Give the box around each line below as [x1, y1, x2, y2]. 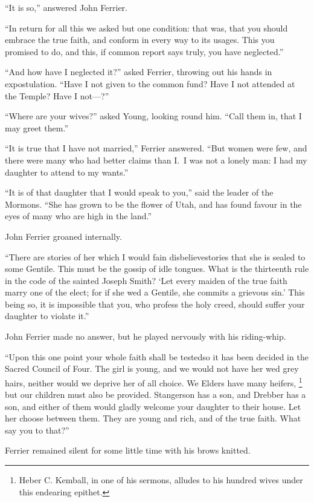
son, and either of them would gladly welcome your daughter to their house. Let [5, 400, 301, 412]
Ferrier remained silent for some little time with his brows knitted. [5, 444, 251, 457]
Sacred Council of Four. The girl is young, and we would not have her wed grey [5, 362, 299, 375]
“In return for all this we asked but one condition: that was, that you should [5, 21, 288, 34]
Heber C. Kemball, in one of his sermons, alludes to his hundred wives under [19, 474, 303, 486]
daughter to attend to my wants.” [5, 165, 129, 178]
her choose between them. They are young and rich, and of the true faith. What [5, 412, 301, 424]
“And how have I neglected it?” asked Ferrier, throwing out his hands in [5, 65, 272, 78]
